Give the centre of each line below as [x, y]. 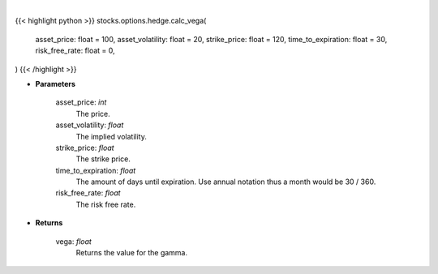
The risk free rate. [106, 204]
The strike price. [103, 159]
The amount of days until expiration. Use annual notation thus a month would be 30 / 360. [226, 182]
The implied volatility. [112, 136]
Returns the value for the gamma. [132, 253]
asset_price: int [81, 102]
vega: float [74, 241]
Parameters [56, 83]
